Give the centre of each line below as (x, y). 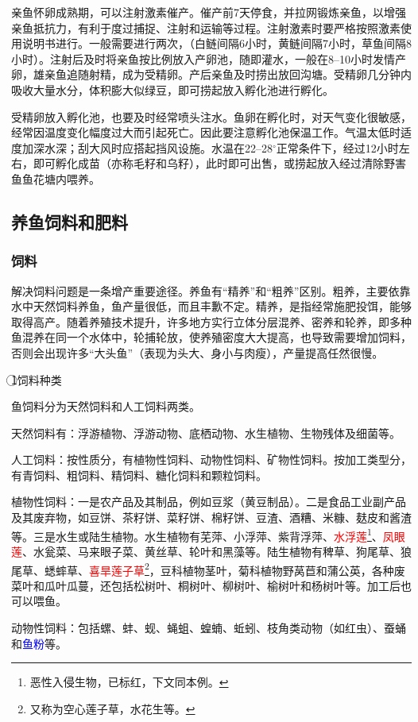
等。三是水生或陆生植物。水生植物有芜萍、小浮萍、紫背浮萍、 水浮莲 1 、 (197, 535)
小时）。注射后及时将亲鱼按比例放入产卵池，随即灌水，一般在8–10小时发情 (203, 58)
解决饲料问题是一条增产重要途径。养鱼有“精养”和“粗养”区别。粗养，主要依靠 (211, 290)
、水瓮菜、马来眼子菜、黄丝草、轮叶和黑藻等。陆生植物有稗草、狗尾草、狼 (217, 551)
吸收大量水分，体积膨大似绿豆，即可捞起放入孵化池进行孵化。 (172, 89)
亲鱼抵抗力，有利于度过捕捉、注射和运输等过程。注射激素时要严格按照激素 (206, 27)
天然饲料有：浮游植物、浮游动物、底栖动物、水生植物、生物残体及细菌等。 (206, 432)
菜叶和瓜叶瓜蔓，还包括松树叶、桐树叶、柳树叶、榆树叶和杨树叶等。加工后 (206, 585)
